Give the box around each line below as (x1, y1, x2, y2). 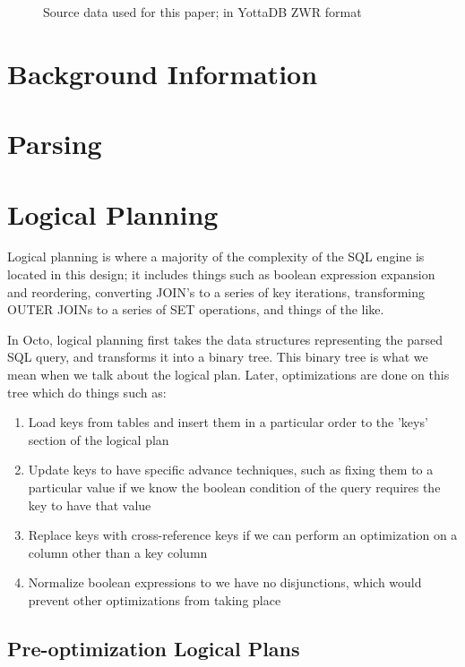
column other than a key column (28, 543, 208, 561)
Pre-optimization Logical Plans (7, 634, 300, 662)
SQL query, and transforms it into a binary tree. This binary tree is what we (7, 347, 428, 366)
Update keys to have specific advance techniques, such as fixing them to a (28, 460, 434, 479)
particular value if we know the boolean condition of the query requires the (28, 478, 441, 496)
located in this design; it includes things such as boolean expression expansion (7, 265, 435, 284)
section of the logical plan (28, 430, 169, 449)
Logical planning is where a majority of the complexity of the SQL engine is (7, 247, 425, 266)
